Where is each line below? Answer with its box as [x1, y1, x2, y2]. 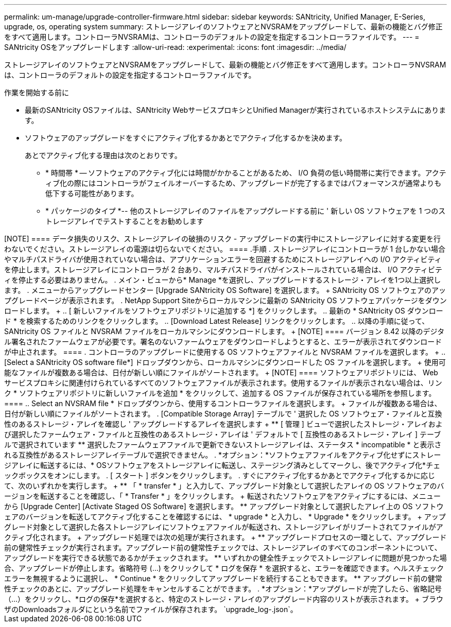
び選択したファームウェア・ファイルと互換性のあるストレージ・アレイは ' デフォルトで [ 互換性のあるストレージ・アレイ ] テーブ [4, 430, 441, 439]
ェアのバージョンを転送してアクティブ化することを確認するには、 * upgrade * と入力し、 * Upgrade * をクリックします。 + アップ [4, 512, 446, 521]
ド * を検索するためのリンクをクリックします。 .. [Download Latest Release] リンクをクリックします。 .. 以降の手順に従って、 [4, 317, 429, 325]
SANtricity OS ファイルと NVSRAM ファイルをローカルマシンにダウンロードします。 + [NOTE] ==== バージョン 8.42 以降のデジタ [4, 327, 445, 336]
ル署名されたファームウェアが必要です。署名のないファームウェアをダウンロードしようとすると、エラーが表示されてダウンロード [4, 337, 442, 346]
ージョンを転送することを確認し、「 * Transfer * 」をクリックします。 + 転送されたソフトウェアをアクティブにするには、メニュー [4, 492, 441, 500]
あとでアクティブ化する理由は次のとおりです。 [25, 151, 182, 160]
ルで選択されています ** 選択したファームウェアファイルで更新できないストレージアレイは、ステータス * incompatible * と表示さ [4, 440, 442, 449]
